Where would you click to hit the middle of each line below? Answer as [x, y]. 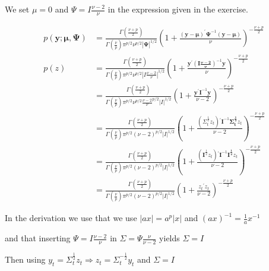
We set [17, 9]
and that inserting [38, 238]
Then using [25, 259]
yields [170, 238]
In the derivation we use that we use [71, 218]
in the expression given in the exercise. [178, 9]
